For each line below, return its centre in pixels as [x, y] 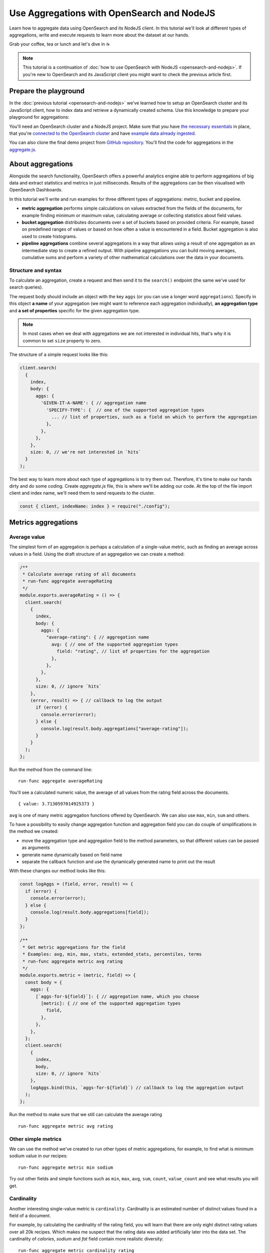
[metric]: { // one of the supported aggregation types [111, 1003]
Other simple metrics [35, 1139]
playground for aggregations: [39, 117]
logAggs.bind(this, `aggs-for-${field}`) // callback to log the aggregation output [137, 1087]
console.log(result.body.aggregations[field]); [90, 912]
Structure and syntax [35, 270]
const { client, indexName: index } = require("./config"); [95, 506]
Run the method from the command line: [51, 770]
